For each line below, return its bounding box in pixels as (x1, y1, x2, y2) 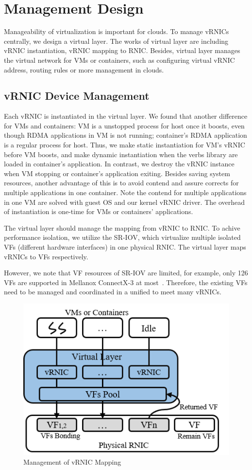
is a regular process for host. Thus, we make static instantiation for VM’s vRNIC (4, 140, 245, 150)
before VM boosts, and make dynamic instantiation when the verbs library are (4, 149, 238, 159)
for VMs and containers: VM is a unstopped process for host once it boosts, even (4, 120, 245, 130)
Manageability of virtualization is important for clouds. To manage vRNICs (4, 26, 229, 36)
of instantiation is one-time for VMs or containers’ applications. (4, 206, 193, 217)
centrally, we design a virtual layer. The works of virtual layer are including (4, 36, 229, 46)
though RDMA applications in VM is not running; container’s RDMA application (4, 130, 247, 140)
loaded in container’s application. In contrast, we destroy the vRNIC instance (4, 159, 235, 169)
